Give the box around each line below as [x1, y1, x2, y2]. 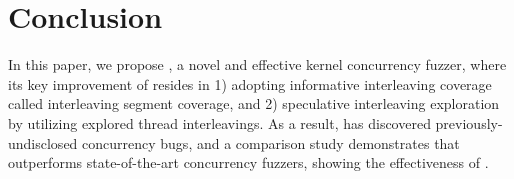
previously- [435, 112, 503, 133]
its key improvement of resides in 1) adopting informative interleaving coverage [8, 73, 492, 94]
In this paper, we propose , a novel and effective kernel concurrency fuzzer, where [8, 54, 507, 75]
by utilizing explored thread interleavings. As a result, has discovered [8, 112, 431, 133]
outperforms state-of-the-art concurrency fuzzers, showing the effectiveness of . [8, 152, 489, 173]
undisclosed [8, 132, 78, 153]
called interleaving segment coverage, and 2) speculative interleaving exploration [8, 93, 500, 114]
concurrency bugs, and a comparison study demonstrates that [82, 132, 460, 153]
